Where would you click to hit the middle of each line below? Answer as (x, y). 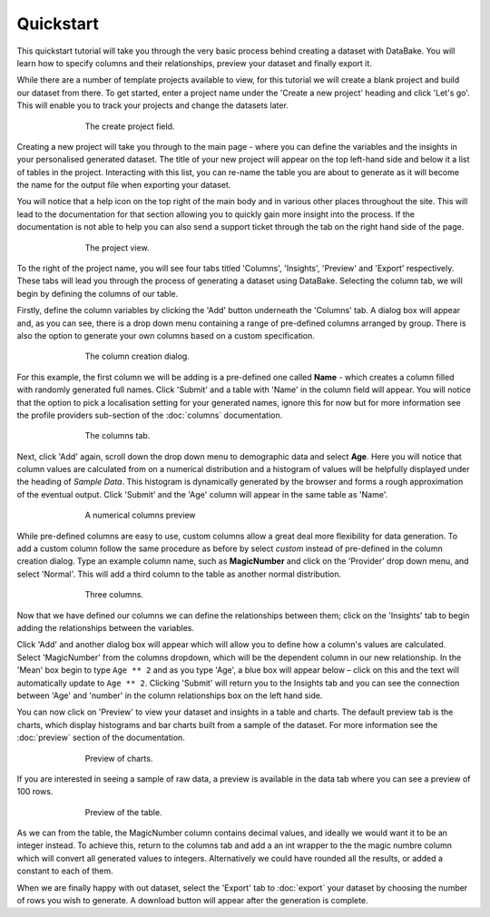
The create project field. (130, 126)
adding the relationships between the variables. (106, 628)
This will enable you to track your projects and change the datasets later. (153, 105)
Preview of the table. (123, 812)
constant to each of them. (65, 871)
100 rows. (35, 792)
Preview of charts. (119, 758)
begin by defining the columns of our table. (98, 293)
